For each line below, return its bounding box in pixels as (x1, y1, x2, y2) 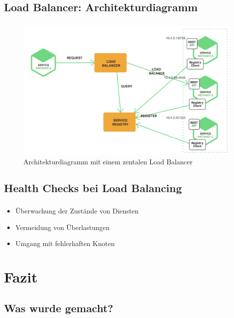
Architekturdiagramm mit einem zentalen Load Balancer (23, 156, 193, 166)
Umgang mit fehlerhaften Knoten (15, 238, 115, 248)
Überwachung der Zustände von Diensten (15, 206, 139, 215)
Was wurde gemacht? (4, 300, 114, 315)
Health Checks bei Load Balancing (4, 180, 182, 195)
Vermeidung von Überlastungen (15, 222, 110, 232)
